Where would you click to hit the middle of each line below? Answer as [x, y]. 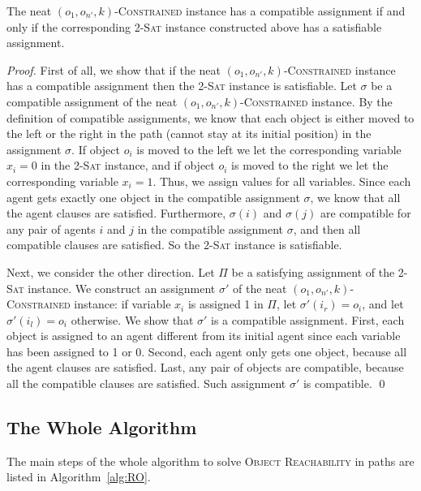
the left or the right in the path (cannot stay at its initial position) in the [189, 134]
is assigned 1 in [226, 304]
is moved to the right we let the [310, 165]
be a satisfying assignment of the [313, 271]
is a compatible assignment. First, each [308, 319]
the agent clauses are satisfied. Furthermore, [116, 213]
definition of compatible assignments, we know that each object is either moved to [210, 117]
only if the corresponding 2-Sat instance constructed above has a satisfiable [194, 26]
